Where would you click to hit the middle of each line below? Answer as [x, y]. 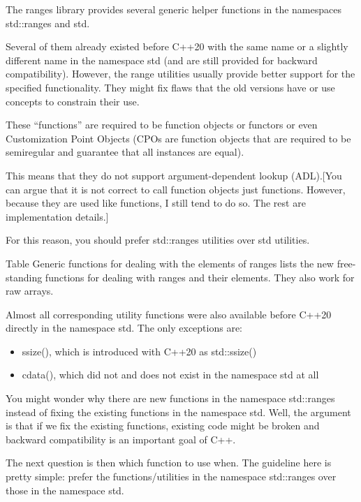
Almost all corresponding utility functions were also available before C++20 [169, 314]
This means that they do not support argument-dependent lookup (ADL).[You [174, 175]
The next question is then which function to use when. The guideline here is [169, 463]
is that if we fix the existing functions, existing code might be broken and [163, 426]
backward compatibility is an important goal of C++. [121, 439]
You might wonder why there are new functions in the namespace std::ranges [170, 398]
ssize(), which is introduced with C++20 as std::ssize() [139, 351]
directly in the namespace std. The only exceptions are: [124, 328]
